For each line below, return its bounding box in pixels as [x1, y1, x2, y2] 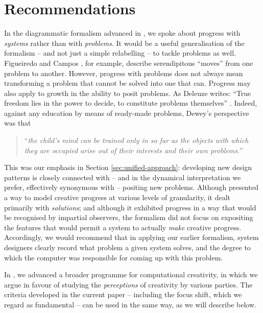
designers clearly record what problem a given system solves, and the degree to [4, 242, 251, 252]
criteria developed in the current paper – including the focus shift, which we [4, 289, 242, 300]
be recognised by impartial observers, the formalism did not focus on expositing [4, 212, 253, 223]
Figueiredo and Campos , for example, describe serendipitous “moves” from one [4, 57, 253, 68]
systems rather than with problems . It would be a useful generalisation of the [4, 37, 245, 48]
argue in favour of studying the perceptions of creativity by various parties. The [4, 279, 253, 290]
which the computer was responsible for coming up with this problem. [4, 252, 223, 262]
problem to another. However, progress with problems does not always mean [4, 67, 243, 78]
